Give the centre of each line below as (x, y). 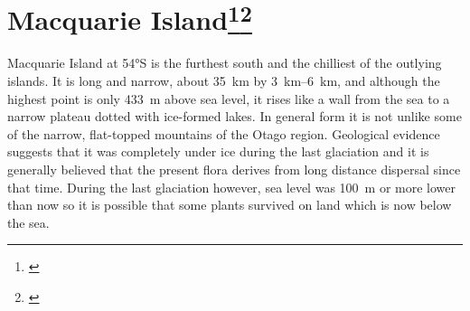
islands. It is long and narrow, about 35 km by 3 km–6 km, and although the (224, 81)
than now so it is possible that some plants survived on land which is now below (230, 205)
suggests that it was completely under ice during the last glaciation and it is (218, 151)
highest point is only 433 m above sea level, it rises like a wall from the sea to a (229, 98)
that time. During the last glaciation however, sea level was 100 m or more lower (231, 187)
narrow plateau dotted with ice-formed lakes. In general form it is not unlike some (235, 116)
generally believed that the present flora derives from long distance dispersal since (234, 170)
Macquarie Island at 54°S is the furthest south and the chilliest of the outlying (225, 63)
